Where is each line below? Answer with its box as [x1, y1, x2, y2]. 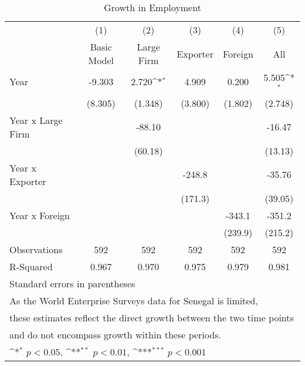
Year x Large [9, 113, 63, 127]
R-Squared [9, 259, 53, 273]
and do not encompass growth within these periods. [9, 327, 221, 341]
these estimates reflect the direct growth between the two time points [9, 310, 294, 324]
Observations [9, 242, 63, 256]
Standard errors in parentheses [9, 276, 135, 290]
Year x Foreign [9, 208, 70, 222]
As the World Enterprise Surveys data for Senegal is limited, [9, 293, 258, 307]
